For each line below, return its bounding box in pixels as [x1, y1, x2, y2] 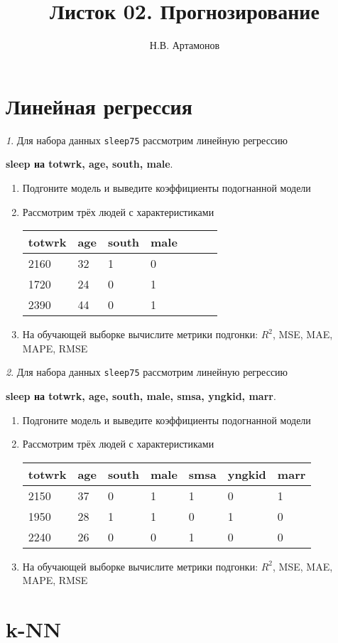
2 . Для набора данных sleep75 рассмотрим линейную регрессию [6, 364, 288, 379]
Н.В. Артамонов [149, 38, 220, 53]
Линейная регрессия [6, 91, 192, 120]
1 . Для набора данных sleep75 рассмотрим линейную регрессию [6, 132, 288, 147]
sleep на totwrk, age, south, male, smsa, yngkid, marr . [6, 388, 276, 403]
